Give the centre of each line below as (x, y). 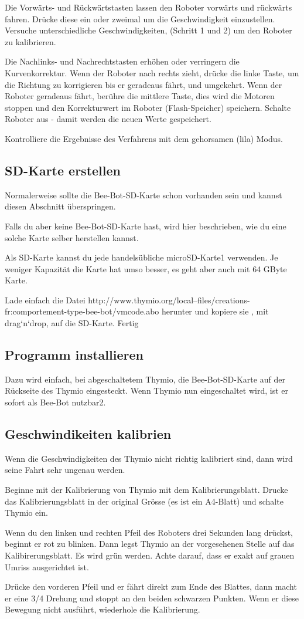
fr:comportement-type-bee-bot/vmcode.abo (82, 311)
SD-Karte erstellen (63, 170)
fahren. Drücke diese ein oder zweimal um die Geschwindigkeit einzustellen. (140, 18)
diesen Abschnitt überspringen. (60, 206)
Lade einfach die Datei (45, 300)
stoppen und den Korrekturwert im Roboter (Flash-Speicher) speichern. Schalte (148, 107)
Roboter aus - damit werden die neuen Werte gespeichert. (108, 119)
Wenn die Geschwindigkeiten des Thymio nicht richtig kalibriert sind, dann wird (149, 458)
